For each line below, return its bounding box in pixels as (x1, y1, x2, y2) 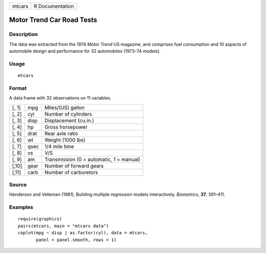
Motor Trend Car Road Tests (9, 16, 98, 24)
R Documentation (33, 3, 74, 9)
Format (9, 84, 27, 91)
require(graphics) (18, 216, 63, 222)
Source (9, 181, 27, 188)
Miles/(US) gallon (44, 104, 85, 111)
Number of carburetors (44, 169, 99, 176)
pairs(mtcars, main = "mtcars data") (18, 223, 109, 229)
